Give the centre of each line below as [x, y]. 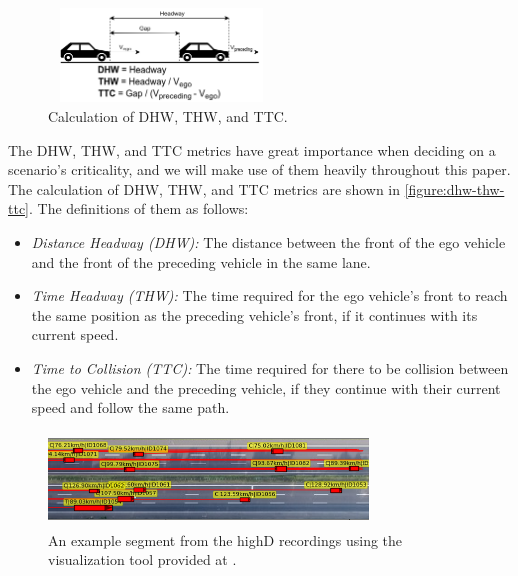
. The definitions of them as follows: [139, 208]
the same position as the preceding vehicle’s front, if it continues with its [254, 314]
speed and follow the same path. [130, 407]
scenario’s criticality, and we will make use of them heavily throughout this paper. [259, 169]
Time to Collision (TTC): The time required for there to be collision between [270, 368]
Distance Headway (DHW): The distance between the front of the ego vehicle [268, 242]
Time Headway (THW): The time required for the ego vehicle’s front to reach [269, 295]
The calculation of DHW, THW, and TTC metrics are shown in [204, 188]
